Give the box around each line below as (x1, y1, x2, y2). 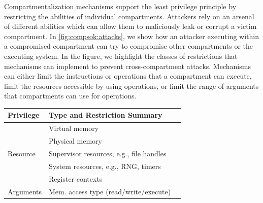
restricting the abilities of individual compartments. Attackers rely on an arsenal (4, 11, 254, 21)
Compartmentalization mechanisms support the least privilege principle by (4, 1, 237, 11)
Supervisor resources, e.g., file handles (49, 148, 167, 158)
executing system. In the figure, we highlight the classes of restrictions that (4, 50, 238, 61)
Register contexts (49, 173, 103, 184)
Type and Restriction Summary (49, 110, 162, 120)
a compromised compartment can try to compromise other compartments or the (4, 41, 253, 51)
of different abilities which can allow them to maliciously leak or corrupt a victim (4, 21, 257, 31)
